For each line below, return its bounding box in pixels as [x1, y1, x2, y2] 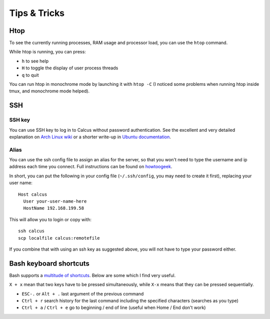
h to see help [21, 58, 49, 64]
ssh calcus [18, 228, 45, 234]
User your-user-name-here [23, 199, 87, 204]
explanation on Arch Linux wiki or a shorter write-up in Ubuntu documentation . [9, 134, 171, 140]
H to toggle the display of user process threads [21, 65, 118, 71]
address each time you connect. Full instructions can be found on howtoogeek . [9, 164, 172, 170]
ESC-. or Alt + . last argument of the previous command [21, 291, 144, 297]
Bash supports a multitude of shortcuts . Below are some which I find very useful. [9, 272, 176, 278]
